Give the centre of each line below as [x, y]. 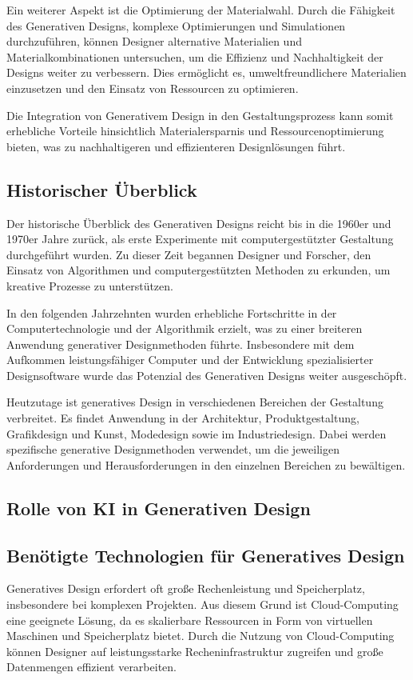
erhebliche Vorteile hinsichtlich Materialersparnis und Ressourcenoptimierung [195, 131]
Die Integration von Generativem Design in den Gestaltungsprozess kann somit [200, 115]
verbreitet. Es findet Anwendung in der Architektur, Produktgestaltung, [183, 418]
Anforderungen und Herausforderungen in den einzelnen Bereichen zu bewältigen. [206, 464]
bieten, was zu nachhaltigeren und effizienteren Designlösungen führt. [176, 146]
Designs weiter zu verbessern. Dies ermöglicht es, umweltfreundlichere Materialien [206, 72]
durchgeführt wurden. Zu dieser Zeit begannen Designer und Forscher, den [189, 254]
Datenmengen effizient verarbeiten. [91, 667]
